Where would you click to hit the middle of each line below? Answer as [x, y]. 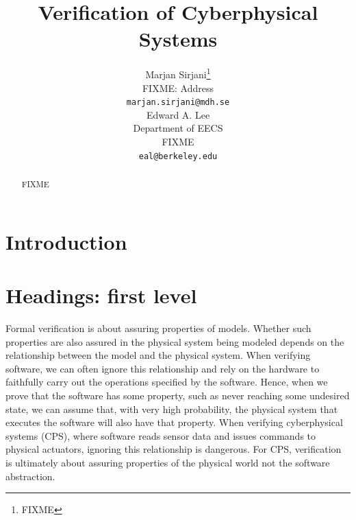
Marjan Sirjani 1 [178, 73]
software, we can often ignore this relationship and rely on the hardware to [163, 368]
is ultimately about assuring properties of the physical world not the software [168, 462]
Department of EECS [178, 128]
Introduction [66, 241]
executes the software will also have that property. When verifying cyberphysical [174, 422]
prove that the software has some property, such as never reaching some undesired [178, 395]
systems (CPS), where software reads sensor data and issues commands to [161, 435]
